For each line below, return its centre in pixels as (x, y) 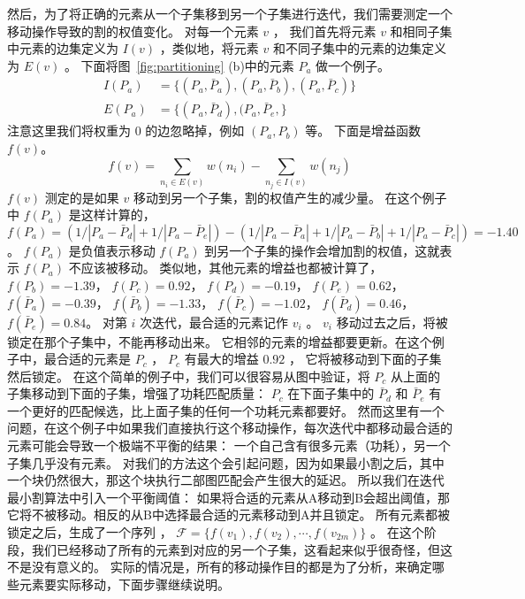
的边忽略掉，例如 (195, 131)
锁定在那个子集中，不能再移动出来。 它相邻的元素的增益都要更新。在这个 (220, 341)
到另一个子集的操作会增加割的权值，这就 (322, 250)
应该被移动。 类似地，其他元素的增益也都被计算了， (232, 268)
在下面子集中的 (331, 393)
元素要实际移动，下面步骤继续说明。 (124, 584)
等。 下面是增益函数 (363, 131)
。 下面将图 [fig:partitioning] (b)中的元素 (179, 65)
